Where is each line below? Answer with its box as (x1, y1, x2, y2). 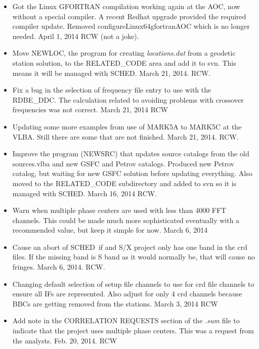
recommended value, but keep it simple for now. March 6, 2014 (12, 225, 208, 235)
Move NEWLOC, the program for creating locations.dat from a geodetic (12, 48, 236, 58)
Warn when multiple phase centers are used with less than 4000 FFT (12, 205, 227, 215)
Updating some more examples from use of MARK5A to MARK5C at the (12, 121, 242, 132)
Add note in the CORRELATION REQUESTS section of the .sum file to (12, 315, 240, 326)
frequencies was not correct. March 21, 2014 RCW (12, 104, 168, 115)
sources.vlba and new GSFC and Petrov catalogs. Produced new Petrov (12, 158, 235, 168)
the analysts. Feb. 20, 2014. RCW (12, 335, 117, 345)
